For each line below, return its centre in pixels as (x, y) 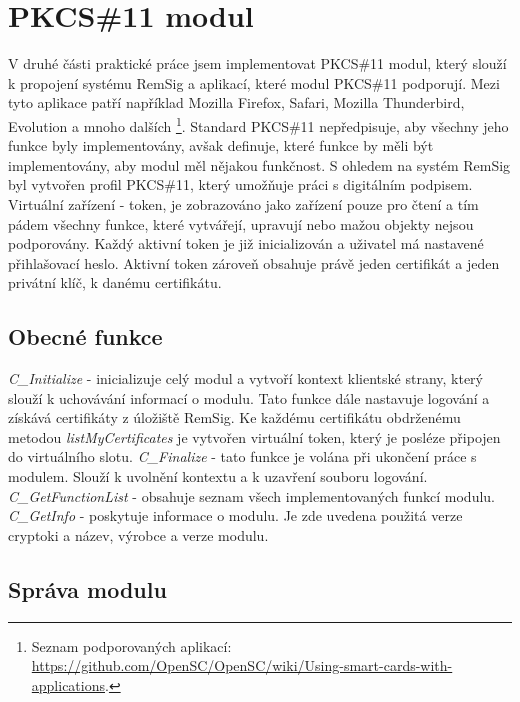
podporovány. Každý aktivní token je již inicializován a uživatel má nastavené (246, 243)
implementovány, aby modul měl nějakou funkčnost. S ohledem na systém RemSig (259, 164)
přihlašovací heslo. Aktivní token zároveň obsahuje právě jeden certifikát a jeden (254, 262)
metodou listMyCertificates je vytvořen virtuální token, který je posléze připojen (254, 436)
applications (68, 684)
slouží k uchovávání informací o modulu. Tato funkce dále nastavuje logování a (249, 397)
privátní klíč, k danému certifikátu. (115, 282)
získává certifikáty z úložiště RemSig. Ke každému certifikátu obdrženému (234, 417)
